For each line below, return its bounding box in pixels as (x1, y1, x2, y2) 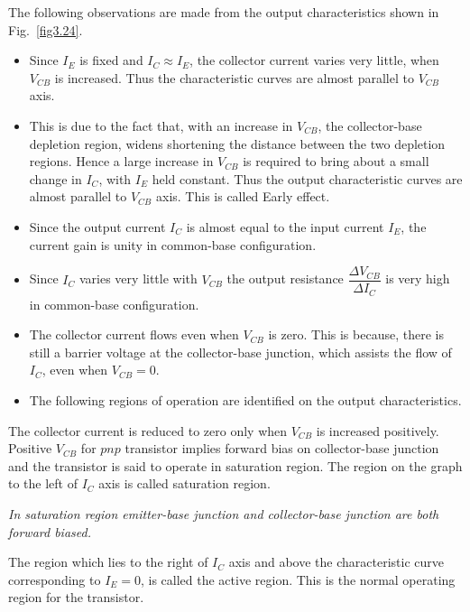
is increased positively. (316, 421, 439, 440)
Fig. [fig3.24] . (8, 20, 83, 39)
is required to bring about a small (243, 152, 429, 171)
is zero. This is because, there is (268, 325, 444, 344)
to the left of (8, 474, 78, 493)
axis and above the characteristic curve (228, 552, 444, 571)
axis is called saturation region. (98, 474, 271, 493)
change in (29, 169, 82, 188)
